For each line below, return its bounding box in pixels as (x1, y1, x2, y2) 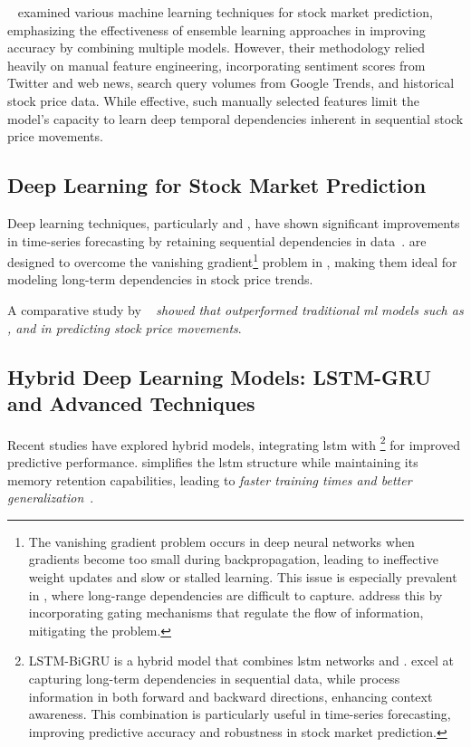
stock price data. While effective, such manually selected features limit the (7, 91, 419, 110)
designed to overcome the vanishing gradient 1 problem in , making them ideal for (7, 250, 457, 271)
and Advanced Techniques (7, 388, 255, 417)
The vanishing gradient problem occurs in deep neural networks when (28, 532, 415, 551)
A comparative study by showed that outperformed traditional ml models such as (7, 300, 464, 319)
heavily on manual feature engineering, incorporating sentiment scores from (7, 55, 426, 74)
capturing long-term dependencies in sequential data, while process (28, 668, 400, 687)
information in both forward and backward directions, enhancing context (28, 686, 433, 705)
